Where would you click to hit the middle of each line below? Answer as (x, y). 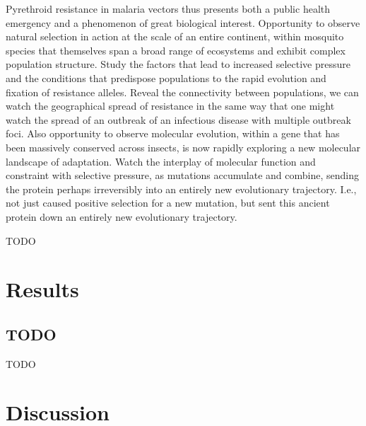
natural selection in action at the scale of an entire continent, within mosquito (175, 36)
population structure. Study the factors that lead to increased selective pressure (178, 64)
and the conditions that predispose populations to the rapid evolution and (166, 77)
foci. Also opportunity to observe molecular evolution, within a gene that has (173, 133)
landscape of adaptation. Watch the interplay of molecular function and (161, 161)
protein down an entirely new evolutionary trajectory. (122, 216)
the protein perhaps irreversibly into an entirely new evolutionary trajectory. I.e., (181, 189)
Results (42, 289)
